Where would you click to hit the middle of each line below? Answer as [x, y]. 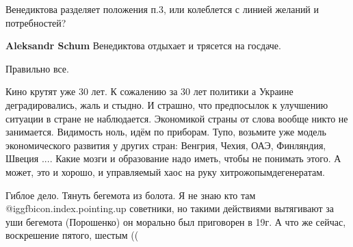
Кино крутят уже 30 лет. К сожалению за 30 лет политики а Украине [149, 91]
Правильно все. [37, 68]
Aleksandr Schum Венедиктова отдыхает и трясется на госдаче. [143, 45]
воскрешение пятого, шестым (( [72, 235]
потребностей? [36, 22]
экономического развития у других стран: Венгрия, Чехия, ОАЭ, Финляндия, [166, 145]
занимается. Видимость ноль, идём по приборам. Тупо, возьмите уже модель [166, 132]
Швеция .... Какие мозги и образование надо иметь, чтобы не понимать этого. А [173, 158]
